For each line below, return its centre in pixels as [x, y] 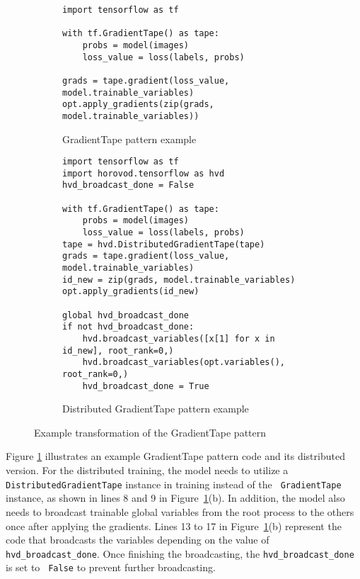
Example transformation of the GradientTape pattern [150, 432]
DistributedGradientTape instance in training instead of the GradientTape [174, 484]
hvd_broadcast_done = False [128, 185]
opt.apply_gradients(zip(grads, [138, 105]
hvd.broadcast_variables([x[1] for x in [179, 339]
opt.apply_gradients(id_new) [131, 292]
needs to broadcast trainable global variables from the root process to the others [180, 511]
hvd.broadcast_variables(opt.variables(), [184, 362]
